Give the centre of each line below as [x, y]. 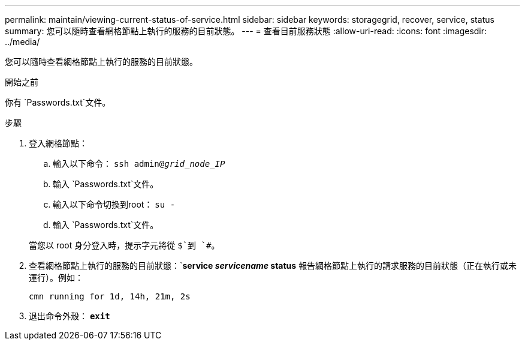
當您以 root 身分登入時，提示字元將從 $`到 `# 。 [124, 245]
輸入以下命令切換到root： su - [114, 204]
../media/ [22, 42]
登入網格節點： [58, 143]
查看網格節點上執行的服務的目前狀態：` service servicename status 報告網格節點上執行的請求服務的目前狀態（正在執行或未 [273, 265]
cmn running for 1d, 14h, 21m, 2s [110, 296]
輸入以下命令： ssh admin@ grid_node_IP [139, 163]
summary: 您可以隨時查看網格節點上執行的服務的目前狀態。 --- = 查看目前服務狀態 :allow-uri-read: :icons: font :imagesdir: [246, 31]
